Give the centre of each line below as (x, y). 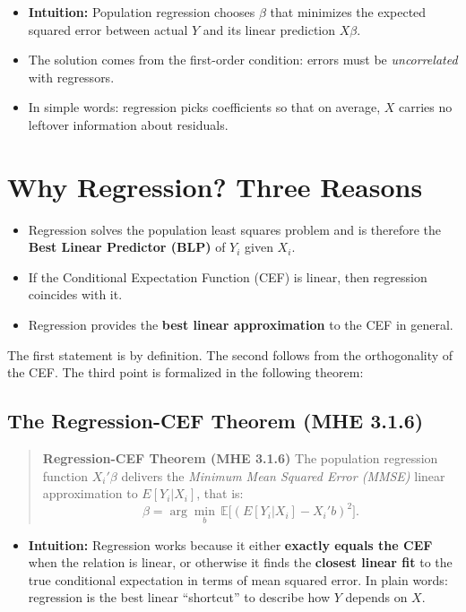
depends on (376, 597)
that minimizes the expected (348, 12)
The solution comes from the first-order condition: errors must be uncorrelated (243, 60)
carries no (425, 107)
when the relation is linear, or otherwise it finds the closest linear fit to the (240, 562)
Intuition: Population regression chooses (142, 12)
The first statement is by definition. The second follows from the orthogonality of (230, 354)
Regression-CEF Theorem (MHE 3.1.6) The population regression (240, 458)
